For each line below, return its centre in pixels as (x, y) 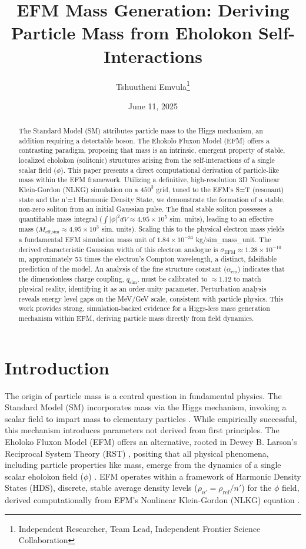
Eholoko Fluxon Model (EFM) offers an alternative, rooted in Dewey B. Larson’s (151, 441)
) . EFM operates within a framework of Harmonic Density (195, 476)
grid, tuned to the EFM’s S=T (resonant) (220, 190)
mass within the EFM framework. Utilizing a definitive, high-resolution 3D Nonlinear (149, 180)
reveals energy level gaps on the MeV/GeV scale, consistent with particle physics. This (151, 298)
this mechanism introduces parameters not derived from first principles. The (142, 430)
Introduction (57, 367)
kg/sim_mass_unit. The (233, 239)
